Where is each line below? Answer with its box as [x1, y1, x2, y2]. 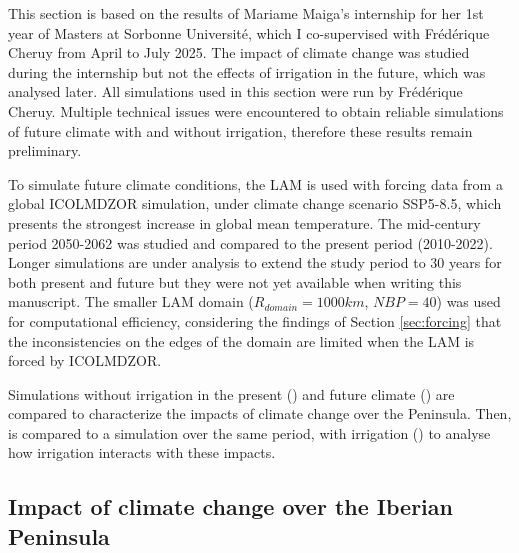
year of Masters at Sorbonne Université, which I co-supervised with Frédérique [8, 22, 490, 43]
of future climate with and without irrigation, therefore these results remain [8, 120, 473, 141]
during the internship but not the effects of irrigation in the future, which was [8, 61, 486, 82]
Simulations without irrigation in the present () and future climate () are [8, 383, 455, 404]
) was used [436, 291, 501, 312]
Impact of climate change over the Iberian [8, 491, 453, 522]
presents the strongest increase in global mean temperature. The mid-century [8, 212, 481, 233]
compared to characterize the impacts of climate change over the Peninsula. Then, [8, 403, 512, 424]
